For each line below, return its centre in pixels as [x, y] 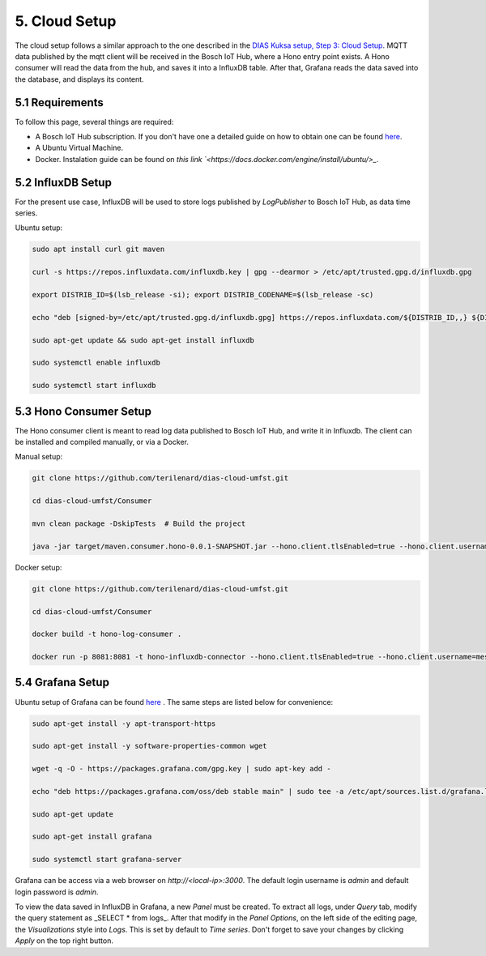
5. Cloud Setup [66, 21]
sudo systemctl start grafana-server [107, 860]
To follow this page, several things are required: [94, 122]
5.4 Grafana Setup [62, 683]
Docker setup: [38, 567]
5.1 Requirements [60, 102]
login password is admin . [57, 892]
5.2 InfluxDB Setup [64, 182]
